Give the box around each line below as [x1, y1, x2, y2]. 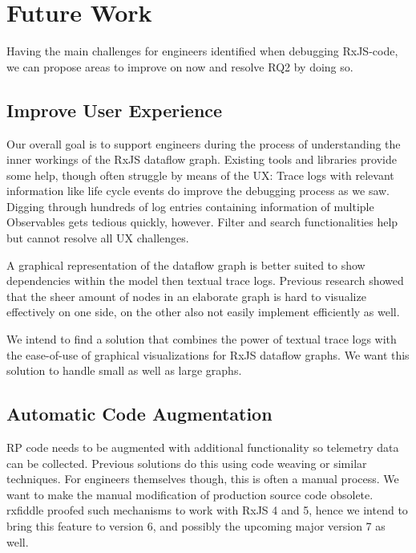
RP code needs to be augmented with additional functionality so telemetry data [6, 439, 399, 456]
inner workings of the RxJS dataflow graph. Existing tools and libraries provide [6, 151, 397, 168]
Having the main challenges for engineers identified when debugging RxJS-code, [6, 43, 398, 59]
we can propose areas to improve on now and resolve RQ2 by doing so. [6, 58, 353, 75]
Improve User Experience [6, 97, 223, 122]
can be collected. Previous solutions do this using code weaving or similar [6, 454, 367, 471]
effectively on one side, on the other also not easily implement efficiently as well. [6, 303, 400, 320]
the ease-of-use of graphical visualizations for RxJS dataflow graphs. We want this [6, 346, 410, 363]
